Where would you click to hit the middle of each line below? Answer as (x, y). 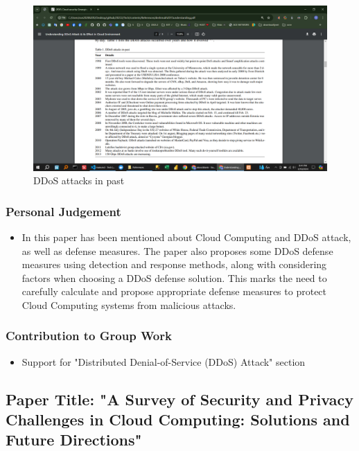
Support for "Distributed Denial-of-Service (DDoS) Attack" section (164, 361)
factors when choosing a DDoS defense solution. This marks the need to (174, 277)
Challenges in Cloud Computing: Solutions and (178, 419)
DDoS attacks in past (79, 180)
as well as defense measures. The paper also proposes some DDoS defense (177, 250)
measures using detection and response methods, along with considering (174, 264)
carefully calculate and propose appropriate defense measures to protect (174, 291)
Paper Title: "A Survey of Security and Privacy (179, 399)
